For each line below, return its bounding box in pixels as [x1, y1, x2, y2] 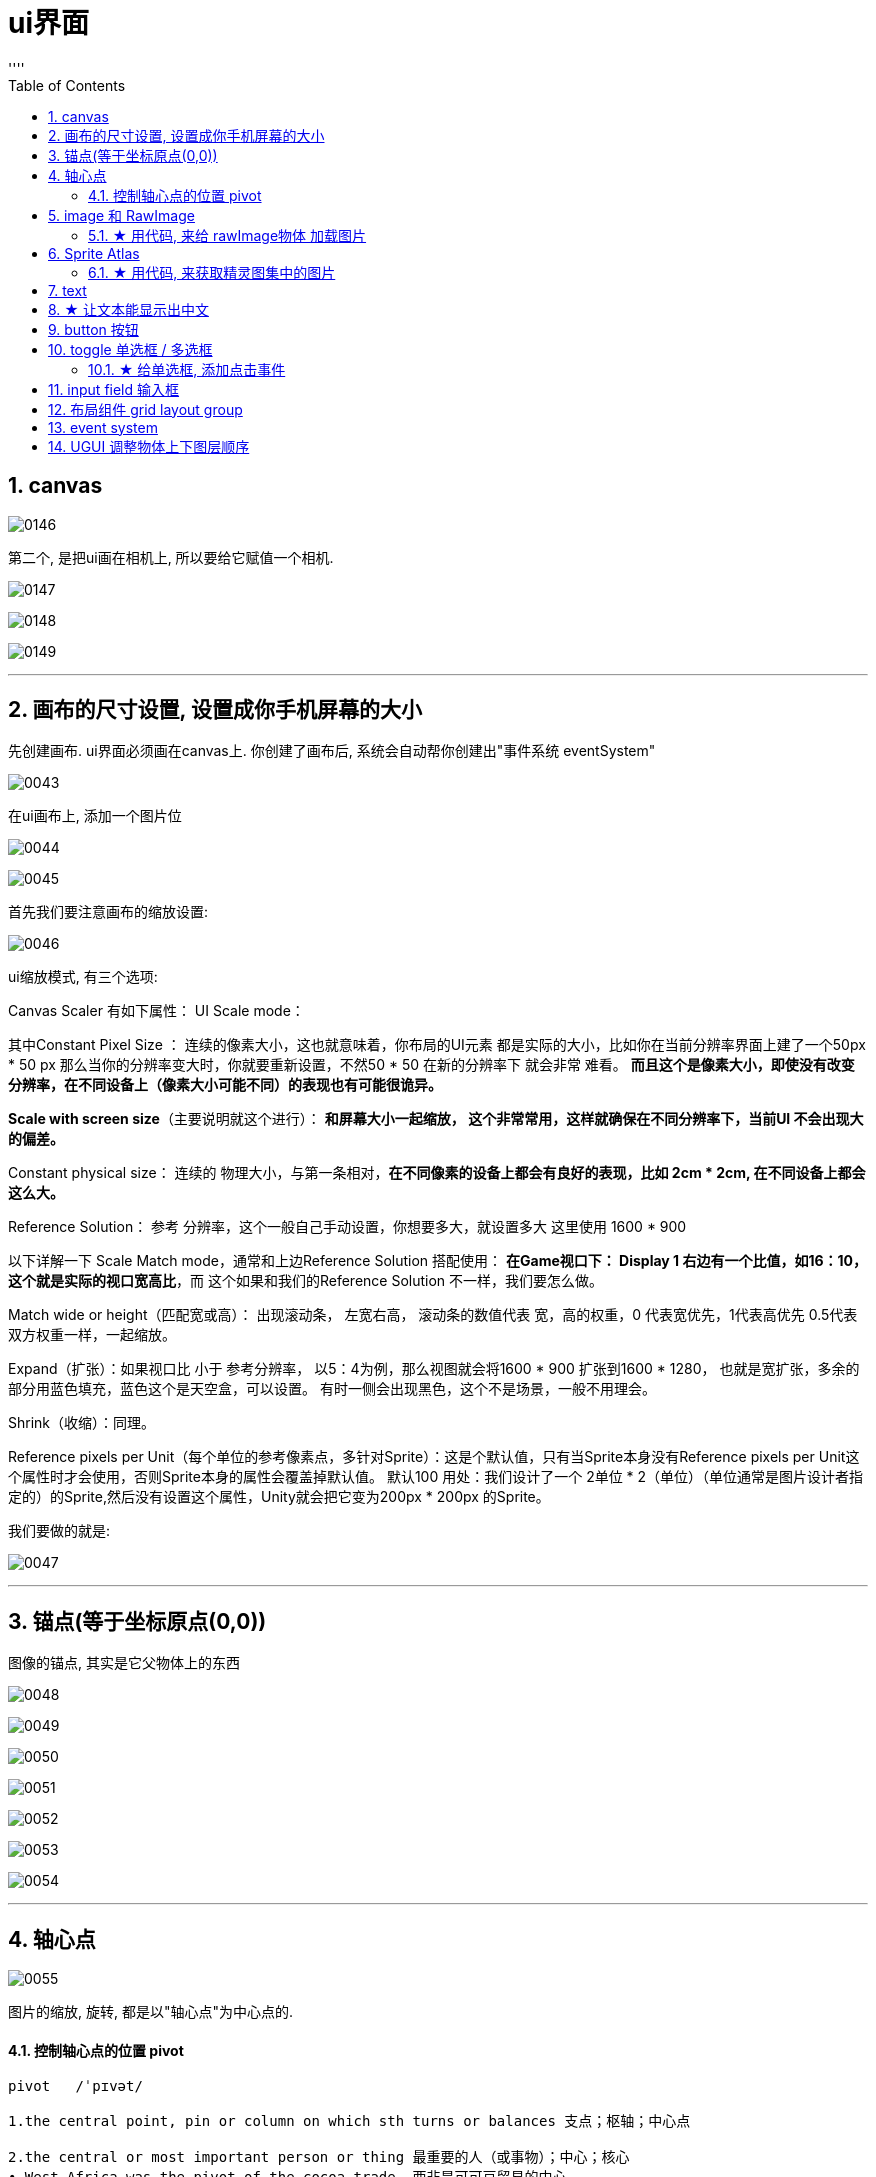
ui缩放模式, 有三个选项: [8, 968, 158, 986]
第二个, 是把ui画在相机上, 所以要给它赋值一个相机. [8, 548, 334, 566]
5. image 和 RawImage [48, 206, 195, 224]
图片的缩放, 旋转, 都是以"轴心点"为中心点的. [8, 2003, 294, 2021]
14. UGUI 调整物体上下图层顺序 [48, 437, 250, 455]
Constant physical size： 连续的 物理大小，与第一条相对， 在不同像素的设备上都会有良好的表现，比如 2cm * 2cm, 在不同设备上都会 [8, 1164, 866, 1182]
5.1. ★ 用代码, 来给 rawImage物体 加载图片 [88, 226, 367, 244]
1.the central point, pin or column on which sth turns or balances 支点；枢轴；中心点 [8, 2113, 691, 2130]
